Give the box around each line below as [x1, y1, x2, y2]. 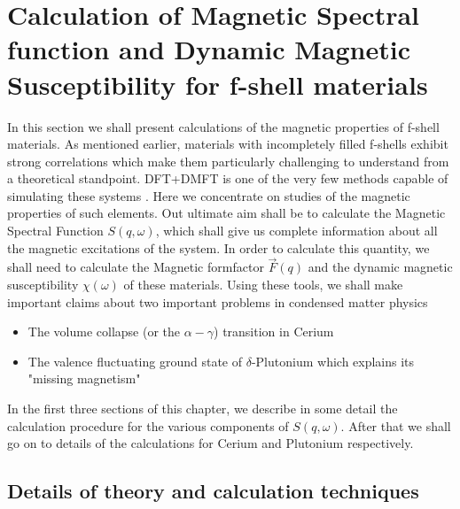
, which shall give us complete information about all [155, 221, 438, 240]
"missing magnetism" [27, 369, 141, 388]
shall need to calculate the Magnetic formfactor [7, 258, 264, 276]
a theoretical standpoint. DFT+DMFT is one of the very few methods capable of [7, 169, 448, 188]
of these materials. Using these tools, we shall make [123, 275, 403, 294]
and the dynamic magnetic [308, 258, 453, 276]
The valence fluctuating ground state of [27, 351, 243, 370]
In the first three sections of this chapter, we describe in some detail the [7, 399, 398, 418]
